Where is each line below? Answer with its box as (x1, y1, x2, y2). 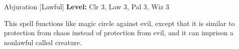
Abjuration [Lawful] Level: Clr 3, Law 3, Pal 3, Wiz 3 (4, 1, 169, 11)
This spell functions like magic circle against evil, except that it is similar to (4, 18, 235, 28)
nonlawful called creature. (4, 37, 82, 47)
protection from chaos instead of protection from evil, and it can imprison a (4, 27, 234, 38)
